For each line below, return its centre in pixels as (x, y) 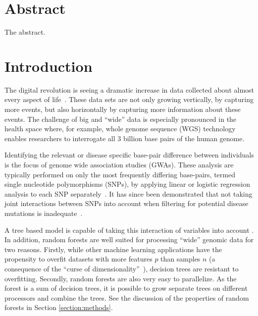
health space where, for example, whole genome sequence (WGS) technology (120, 129)
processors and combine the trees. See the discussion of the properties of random (127, 297)
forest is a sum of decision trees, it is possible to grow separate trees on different (126, 288)
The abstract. (25, 32)
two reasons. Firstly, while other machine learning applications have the (113, 249)
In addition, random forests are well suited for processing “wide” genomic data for (129, 239)
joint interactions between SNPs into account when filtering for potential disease (127, 203)
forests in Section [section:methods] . (59, 307)
